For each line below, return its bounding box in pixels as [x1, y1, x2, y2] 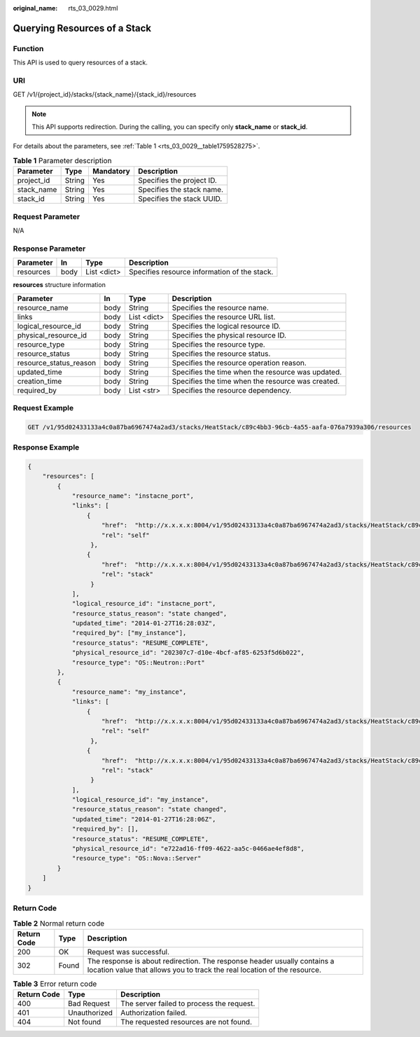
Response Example [13, 443, 80, 452]
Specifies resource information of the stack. [128, 267, 274, 277]
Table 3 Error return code [13, 979, 97, 989]
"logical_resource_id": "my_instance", [71, 795, 209, 804]
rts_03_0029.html [68, 4, 118, 12]
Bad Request [67, 998, 110, 1008]
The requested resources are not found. [120, 1017, 252, 1027]
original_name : [13, 4, 58, 12]
